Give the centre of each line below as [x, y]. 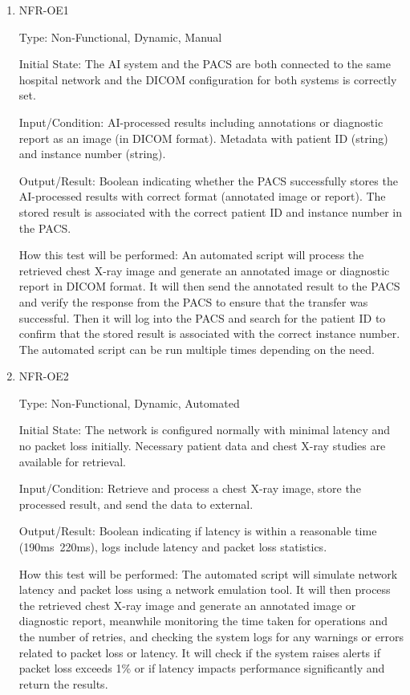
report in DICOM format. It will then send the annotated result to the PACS [209, 286]
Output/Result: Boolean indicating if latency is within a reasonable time [198, 531]
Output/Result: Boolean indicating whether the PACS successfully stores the [208, 180]
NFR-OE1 [44, 10]
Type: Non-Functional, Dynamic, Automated [129, 402]
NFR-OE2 [44, 376]
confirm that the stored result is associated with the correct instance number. [209, 333]
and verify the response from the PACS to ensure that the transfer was [193, 301]
